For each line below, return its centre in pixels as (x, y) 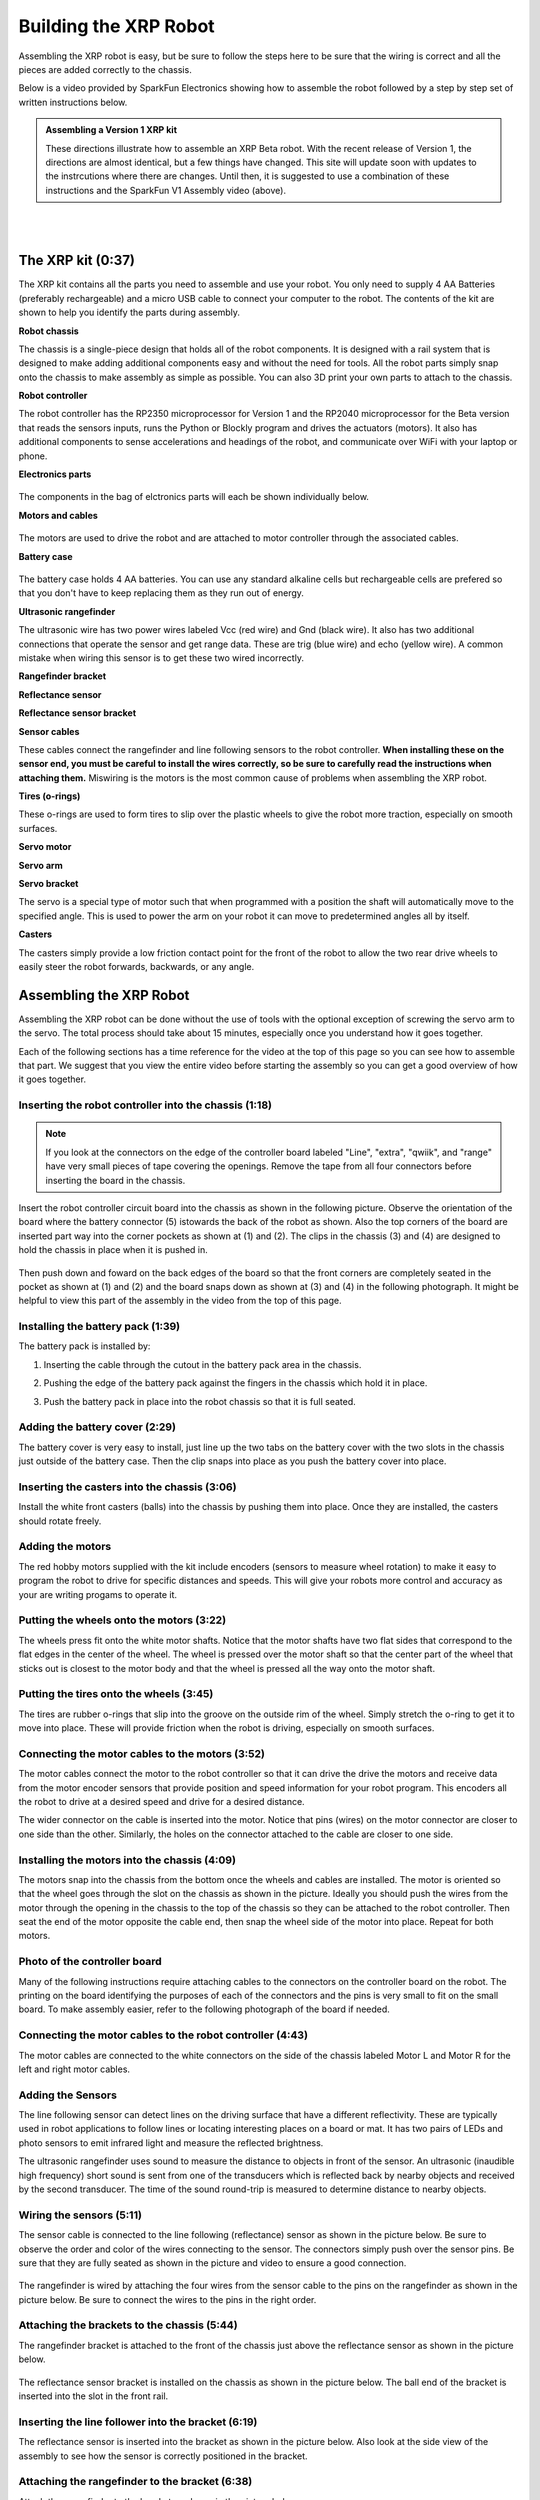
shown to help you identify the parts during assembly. (129, 312)
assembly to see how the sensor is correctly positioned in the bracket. (163, 2456)
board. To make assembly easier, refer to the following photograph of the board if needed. (204, 2009)
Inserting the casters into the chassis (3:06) (127, 1487)
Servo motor (45, 847)
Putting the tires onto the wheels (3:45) (116, 1694)
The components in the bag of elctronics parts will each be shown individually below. (194, 497)
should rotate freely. (60, 1521)
